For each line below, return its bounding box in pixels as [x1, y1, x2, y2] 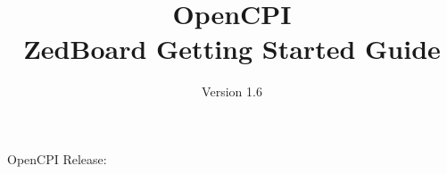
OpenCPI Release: [7, 149, 107, 168]
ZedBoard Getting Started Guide [23, 30, 441, 67]
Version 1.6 [202, 82, 262, 101]
